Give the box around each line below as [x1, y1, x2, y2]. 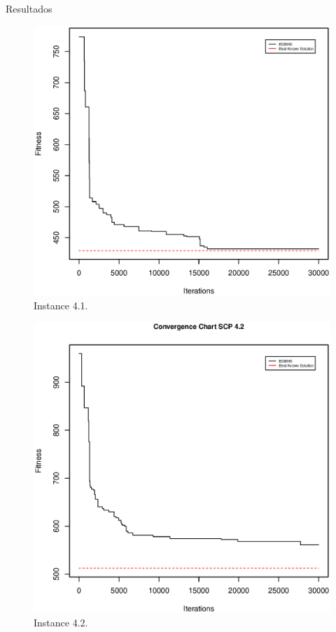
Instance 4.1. [34, 297, 88, 312]
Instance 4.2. [34, 615, 88, 630]
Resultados [6, 1, 52, 15]
